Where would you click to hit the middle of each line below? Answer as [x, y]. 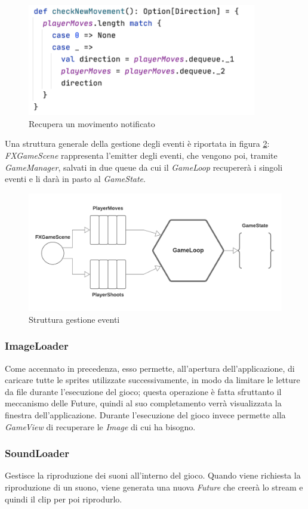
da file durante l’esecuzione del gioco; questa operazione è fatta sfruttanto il [143, 391]
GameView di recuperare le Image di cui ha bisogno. [100, 426]
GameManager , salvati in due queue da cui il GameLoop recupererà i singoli [144, 167]
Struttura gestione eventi [74, 319]
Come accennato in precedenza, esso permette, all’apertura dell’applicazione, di [150, 368]
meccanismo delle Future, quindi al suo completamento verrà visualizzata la [143, 403]
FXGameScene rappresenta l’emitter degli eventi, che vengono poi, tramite [141, 155]
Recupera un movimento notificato [92, 123]
